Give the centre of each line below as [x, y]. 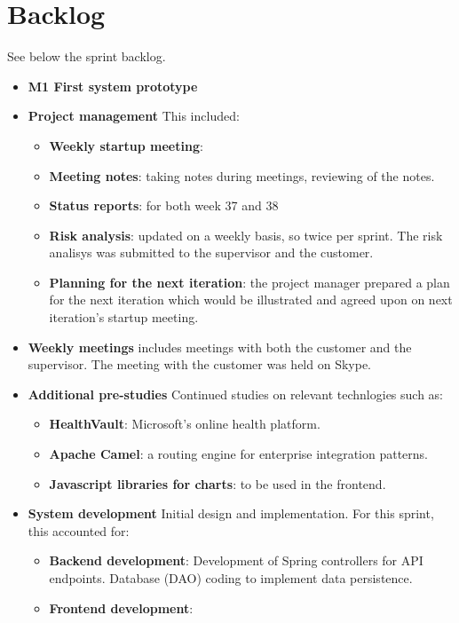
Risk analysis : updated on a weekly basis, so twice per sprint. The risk [246, 235]
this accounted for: [79, 530]
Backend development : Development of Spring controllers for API [236, 560]
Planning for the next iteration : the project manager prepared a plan [249, 282]
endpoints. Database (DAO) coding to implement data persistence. [231, 578]
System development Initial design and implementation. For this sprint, [231, 513]
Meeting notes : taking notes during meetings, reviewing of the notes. [242, 175]
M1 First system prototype [113, 86]
